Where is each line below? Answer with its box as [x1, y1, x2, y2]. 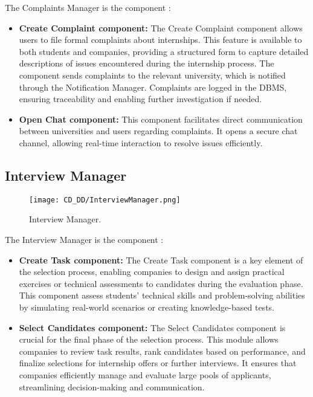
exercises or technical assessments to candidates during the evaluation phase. [19, 277, 303, 289]
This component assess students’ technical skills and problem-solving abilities [19, 289, 305, 302]
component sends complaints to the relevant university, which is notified [19, 68, 286, 81]
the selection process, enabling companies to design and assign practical [19, 265, 285, 278]
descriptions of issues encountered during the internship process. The [19, 57, 274, 69]
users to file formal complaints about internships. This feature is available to [19, 33, 302, 46]
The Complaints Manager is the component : [5, 1, 171, 13]
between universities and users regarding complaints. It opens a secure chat [19, 124, 298, 137]
